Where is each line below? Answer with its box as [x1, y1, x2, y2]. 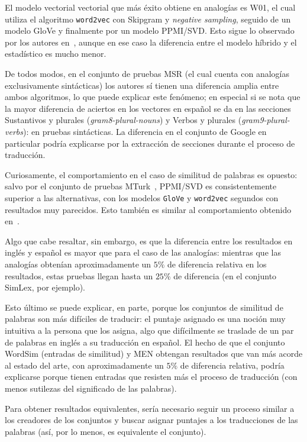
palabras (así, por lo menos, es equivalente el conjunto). [5, 425, 206, 437]
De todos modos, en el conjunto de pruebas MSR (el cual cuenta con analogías [5, 67, 289, 80]
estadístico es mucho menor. [5, 47, 106, 60]
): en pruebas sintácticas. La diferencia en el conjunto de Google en [22, 125, 267, 137]
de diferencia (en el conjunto [173, 269, 277, 282]
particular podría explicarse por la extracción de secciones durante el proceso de [5, 137, 295, 149]
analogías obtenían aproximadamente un [5, 258, 151, 270]
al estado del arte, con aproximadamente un [5, 359, 164, 371]
